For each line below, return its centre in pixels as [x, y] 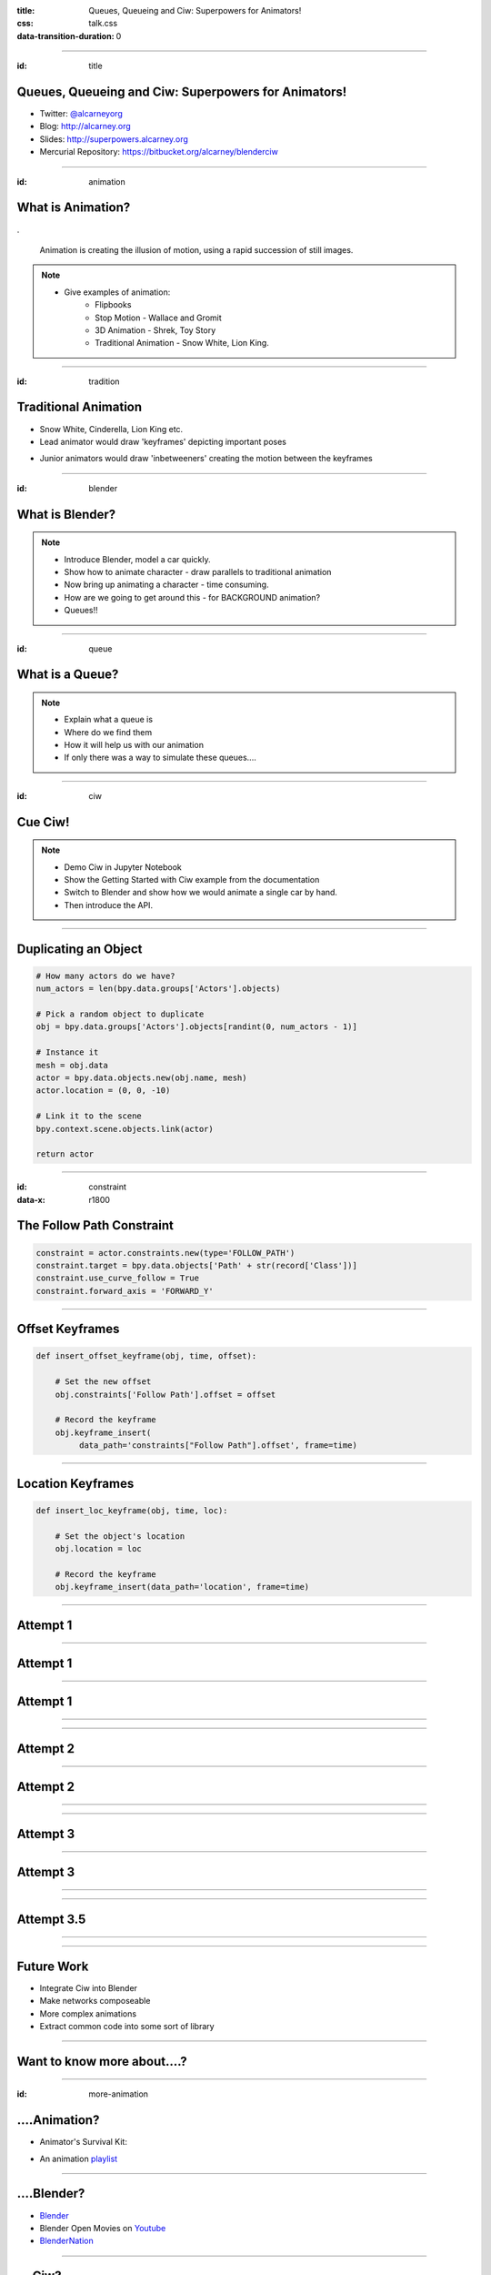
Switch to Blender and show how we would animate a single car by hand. [201, 893]
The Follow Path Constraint [95, 1225]
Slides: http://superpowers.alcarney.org [114, 139]
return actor [65, 1154]
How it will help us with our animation [134, 745]
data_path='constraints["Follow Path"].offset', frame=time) [218, 1446]
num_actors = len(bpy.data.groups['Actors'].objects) [158, 989]
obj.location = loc [99, 1548]
